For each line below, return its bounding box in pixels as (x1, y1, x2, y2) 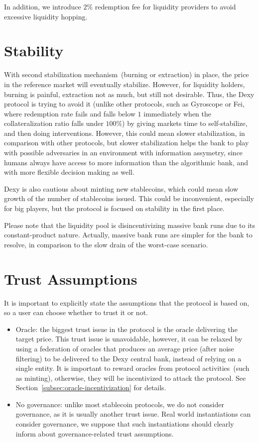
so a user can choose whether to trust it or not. (4, 307, 148, 318)
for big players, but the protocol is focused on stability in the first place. (4, 203, 225, 214)
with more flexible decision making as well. (4, 167, 134, 177)
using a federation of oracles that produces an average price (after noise (15, 343, 234, 353)
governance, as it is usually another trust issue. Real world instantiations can (15, 409, 251, 419)
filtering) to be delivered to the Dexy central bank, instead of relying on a (15, 353, 242, 363)
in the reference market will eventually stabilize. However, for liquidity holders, (4, 79, 245, 89)
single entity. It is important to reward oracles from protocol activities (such (15, 363, 250, 373)
